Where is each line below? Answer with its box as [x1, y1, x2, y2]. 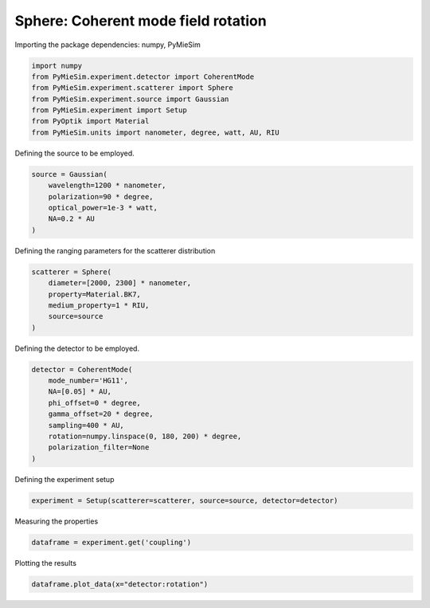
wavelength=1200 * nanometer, [48, 181, 166, 190]
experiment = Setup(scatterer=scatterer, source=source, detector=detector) [31, 496, 338, 505]
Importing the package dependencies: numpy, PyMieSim [14, 40, 201, 49]
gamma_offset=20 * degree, [48, 410, 154, 418]
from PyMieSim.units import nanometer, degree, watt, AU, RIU [31, 127, 279, 137]
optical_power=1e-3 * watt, [48, 203, 158, 213]
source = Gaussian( [31, 170, 107, 178]
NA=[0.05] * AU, [48, 387, 111, 396]
